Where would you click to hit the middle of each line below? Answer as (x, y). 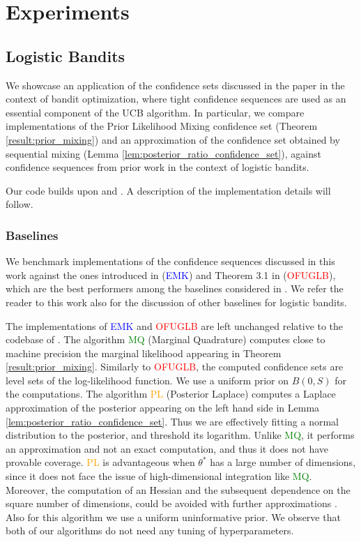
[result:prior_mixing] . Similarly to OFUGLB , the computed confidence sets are (175, 367)
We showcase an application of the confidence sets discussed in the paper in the (175, 85)
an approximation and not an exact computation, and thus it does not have (167, 448)
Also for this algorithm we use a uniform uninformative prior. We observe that (173, 517)
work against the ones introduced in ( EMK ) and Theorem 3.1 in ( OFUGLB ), (171, 274)
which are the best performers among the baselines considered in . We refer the (175, 288)
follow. (20, 204)
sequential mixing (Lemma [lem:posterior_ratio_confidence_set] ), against (163, 153)
